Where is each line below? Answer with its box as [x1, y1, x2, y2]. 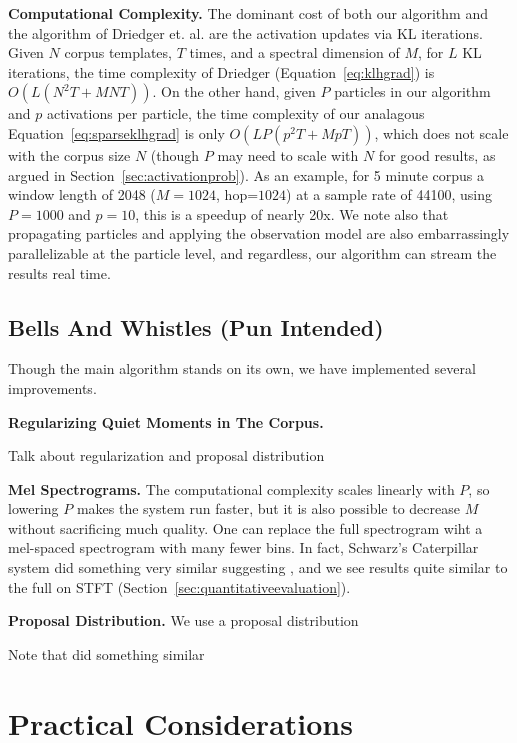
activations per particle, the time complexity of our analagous [46, 103, 425, 124]
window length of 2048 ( [8, 184, 156, 205]
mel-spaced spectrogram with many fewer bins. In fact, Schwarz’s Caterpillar [8, 537, 479, 558]
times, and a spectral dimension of [189, 42, 400, 63]
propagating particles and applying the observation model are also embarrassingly [8, 223, 510, 244]
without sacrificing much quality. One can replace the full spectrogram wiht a [8, 517, 483, 538]
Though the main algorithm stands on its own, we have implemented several [8, 358, 476, 379]
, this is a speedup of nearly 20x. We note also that [135, 203, 449, 224]
